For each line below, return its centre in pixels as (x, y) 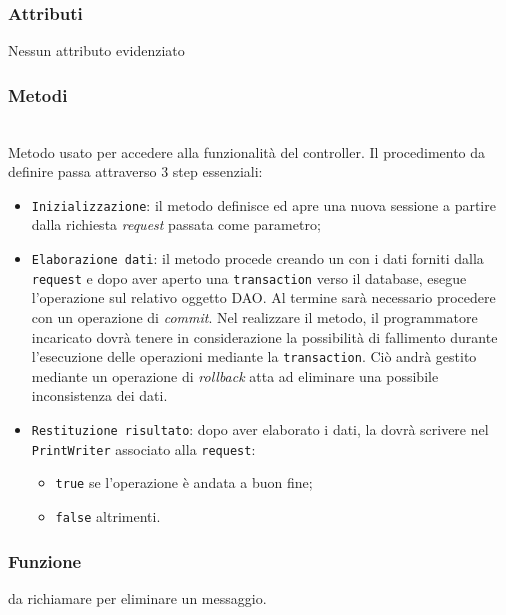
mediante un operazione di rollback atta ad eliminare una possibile (235, 375)
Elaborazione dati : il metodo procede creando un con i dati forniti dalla (257, 258)
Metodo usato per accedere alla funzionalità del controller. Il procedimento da (247, 151)
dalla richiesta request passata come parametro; (176, 224)
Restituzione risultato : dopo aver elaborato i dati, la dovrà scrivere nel (260, 429)
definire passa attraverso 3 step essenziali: (135, 171)
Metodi (38, 94)
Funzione (45, 560)
